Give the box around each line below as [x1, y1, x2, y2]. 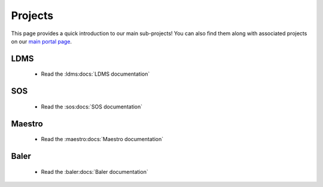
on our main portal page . [11, 38, 72, 45]
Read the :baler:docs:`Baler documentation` [41, 168, 149, 175]
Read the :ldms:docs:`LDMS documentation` [41, 70, 150, 77]
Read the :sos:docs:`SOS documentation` [41, 103, 143, 110]
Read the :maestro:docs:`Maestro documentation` [41, 136, 164, 143]
